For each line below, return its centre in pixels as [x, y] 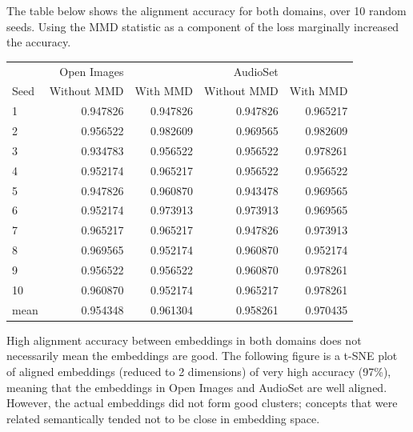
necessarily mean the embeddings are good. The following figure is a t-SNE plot [202, 356]
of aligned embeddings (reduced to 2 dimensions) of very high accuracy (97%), [199, 371]
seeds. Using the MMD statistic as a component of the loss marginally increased [203, 26]
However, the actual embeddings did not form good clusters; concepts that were [202, 403]
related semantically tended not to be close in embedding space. [163, 418]
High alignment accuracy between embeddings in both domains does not [184, 340]
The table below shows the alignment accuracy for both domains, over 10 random [206, 10]
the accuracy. [39, 42]
